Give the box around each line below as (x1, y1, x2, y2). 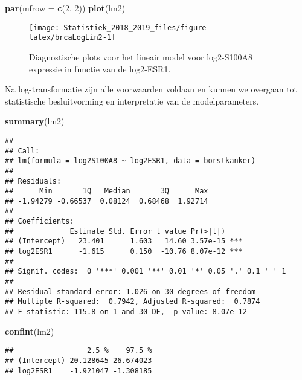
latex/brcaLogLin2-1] (29, 33, 116, 42)
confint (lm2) (5, 324, 54, 337)
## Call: (5, 146, 40, 155)
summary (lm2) (5, 115, 65, 127)
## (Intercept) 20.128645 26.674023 (5, 356, 152, 365)
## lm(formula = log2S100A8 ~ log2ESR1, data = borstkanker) (5, 156, 256, 166)
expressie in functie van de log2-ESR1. (29, 62, 171, 75)
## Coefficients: (5, 217, 74, 226)
